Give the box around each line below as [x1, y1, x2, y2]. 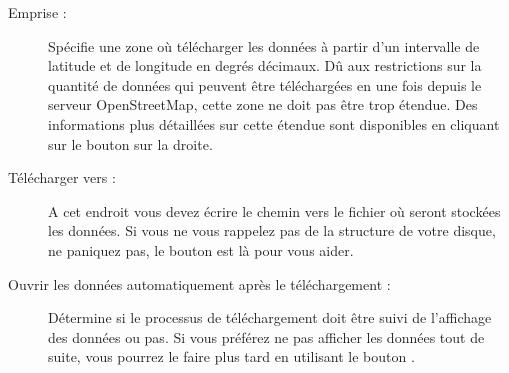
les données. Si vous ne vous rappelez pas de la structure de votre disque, [48, 220, 496, 241]
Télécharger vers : [8, 167, 116, 188]
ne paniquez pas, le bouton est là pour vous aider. [48, 239, 354, 260]
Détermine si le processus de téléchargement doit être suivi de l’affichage [48, 307, 492, 328]
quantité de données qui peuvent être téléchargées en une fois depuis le [48, 74, 482, 95]
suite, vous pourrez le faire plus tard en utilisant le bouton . [48, 346, 415, 367]
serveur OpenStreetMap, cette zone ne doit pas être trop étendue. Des [48, 94, 478, 115]
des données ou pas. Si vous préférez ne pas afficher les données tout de [48, 326, 485, 347]
